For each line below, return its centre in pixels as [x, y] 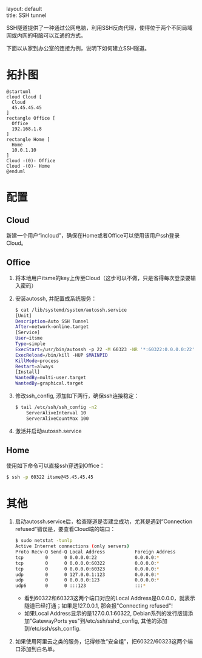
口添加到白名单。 [36, 649]
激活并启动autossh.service [48, 431]
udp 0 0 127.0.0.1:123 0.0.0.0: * [87, 574]
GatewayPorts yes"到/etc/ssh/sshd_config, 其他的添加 [100, 621]
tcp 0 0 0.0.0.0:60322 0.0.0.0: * [87, 563]
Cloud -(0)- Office [31, 160]
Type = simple [30, 344]
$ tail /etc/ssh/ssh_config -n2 [56, 407]
